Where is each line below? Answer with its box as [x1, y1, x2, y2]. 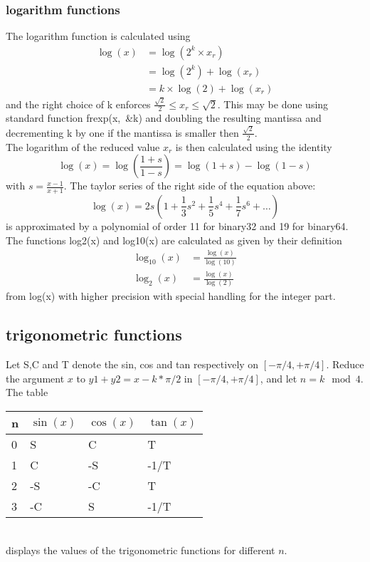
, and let [260, 370, 297, 385]
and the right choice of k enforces [6, 96, 151, 111]
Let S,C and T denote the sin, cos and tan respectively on [6, 357, 259, 372]
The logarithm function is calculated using [6, 28, 191, 43]
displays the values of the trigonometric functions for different [6, 542, 275, 557]
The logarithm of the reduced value [6, 139, 160, 154]
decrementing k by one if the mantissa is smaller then [6, 125, 239, 140]
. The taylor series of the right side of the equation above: [63, 178, 316, 193]
